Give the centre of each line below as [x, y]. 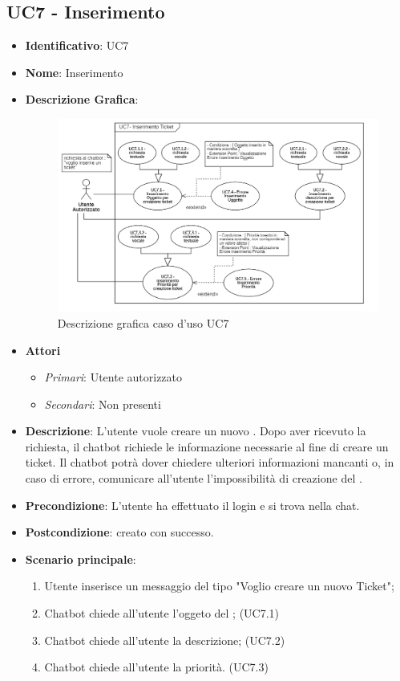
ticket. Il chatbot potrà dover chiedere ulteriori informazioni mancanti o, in [210, 462]
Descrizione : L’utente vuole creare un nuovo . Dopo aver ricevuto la [196, 431]
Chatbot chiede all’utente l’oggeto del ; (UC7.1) [162, 613]
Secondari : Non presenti [103, 404]
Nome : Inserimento [74, 72]
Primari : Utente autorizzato [113, 377]
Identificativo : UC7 [77, 45]
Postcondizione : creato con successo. [119, 532]
